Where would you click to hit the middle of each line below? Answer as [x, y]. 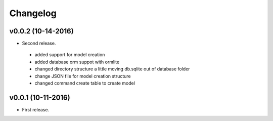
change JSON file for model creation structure [83, 76]
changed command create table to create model [85, 83]
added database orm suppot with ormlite [77, 62]
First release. [36, 109]
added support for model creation [70, 55]
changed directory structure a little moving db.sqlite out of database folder [112, 69]
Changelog [33, 13]
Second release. [39, 44]
